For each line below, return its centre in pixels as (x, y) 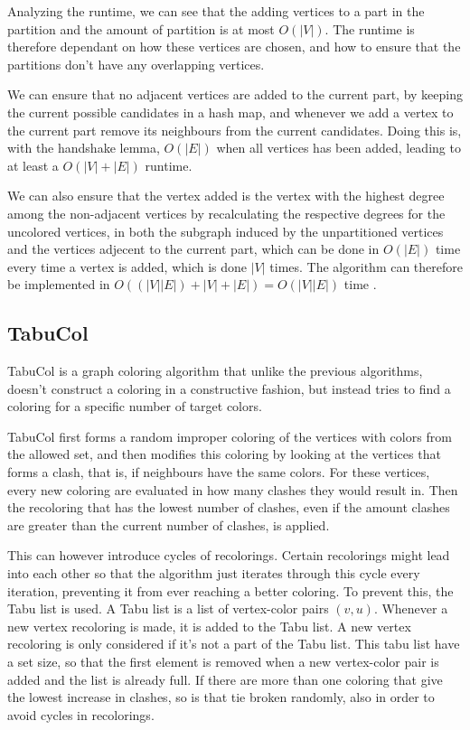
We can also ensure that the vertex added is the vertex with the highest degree (226, 196)
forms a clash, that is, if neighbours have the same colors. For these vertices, (219, 472)
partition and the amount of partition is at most (141, 28)
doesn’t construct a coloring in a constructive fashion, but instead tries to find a (229, 388)
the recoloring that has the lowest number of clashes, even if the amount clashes (229, 507)
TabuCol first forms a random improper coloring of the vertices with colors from (230, 436)
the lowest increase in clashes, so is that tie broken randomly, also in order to (221, 697)
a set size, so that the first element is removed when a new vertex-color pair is (223, 662)
